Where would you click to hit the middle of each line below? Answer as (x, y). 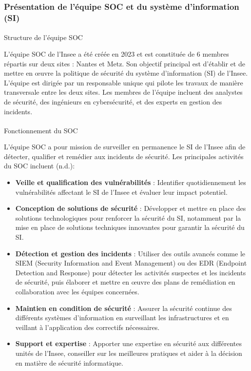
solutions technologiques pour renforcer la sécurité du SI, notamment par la (128, 217)
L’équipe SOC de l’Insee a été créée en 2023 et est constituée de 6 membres (116, 53)
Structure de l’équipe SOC (43, 37)
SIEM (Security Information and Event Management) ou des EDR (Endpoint (131, 263)
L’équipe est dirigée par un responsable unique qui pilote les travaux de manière (124, 82)
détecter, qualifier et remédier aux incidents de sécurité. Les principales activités (124, 156)
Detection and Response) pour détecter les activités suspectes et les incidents (131, 272)
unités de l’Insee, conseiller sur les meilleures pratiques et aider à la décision (129, 353)
